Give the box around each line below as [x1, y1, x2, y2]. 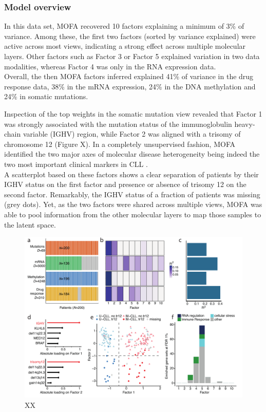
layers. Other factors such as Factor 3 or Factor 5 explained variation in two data [4, 51, 260, 61]
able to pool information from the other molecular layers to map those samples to [4, 209, 261, 219]
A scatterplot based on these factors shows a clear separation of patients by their [4, 168, 259, 179]
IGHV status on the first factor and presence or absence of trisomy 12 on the [4, 179, 246, 190]
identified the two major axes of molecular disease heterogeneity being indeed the [4, 148, 260, 159]
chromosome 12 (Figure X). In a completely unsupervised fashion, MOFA [4, 138, 235, 149]
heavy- [234, 118, 255, 129]
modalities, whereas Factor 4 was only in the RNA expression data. [4, 61, 216, 71]
